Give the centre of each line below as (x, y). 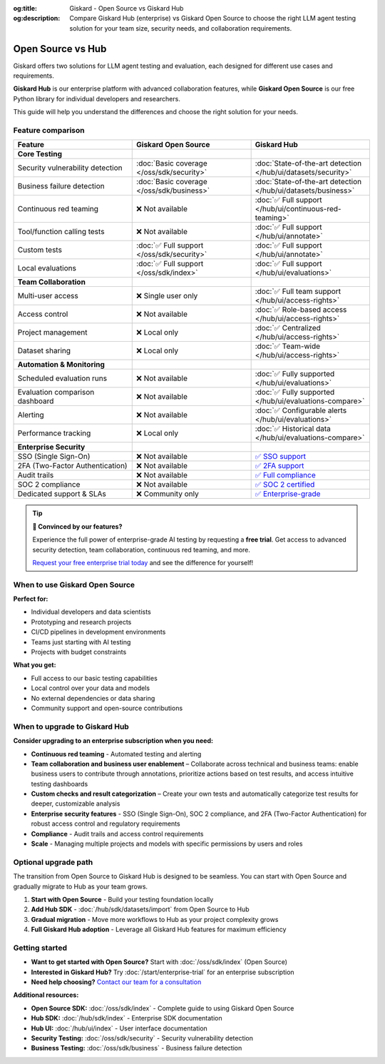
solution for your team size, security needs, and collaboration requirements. (181, 28)
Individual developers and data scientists (91, 612)
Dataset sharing (44, 351)
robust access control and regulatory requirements (106, 824)
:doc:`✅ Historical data (293, 429)
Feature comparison (49, 131)
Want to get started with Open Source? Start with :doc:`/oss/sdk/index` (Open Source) (159, 962)
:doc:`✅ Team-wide (288, 346)
